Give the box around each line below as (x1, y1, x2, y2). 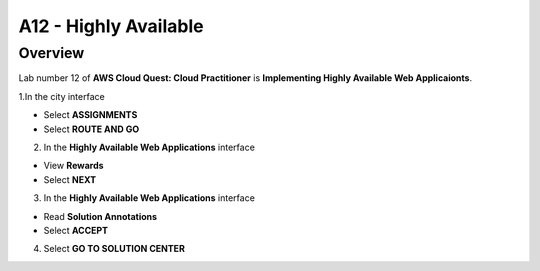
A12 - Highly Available (18, 15, 204, 37)
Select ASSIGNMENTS (43, 109, 138, 121)
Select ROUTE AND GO (43, 123, 140, 135)
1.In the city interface (18, 90, 105, 102)
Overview (18, 44, 85, 62)
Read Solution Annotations (43, 210, 158, 222)
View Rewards (43, 160, 104, 172)
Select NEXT (43, 173, 97, 185)
